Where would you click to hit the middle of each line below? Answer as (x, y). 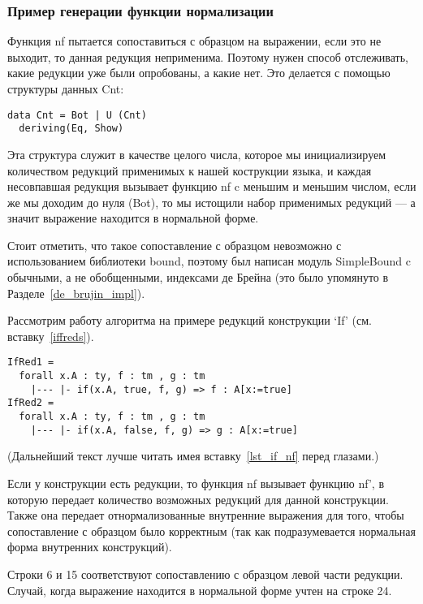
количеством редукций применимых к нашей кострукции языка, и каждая (190, 170)
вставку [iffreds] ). (51, 336)
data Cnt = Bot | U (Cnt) (77, 115)
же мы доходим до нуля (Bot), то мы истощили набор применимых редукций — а (211, 202)
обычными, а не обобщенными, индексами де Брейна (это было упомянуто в (198, 277)
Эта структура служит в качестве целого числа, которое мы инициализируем (197, 154)
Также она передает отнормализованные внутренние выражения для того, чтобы (206, 515)
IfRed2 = (31, 403)
